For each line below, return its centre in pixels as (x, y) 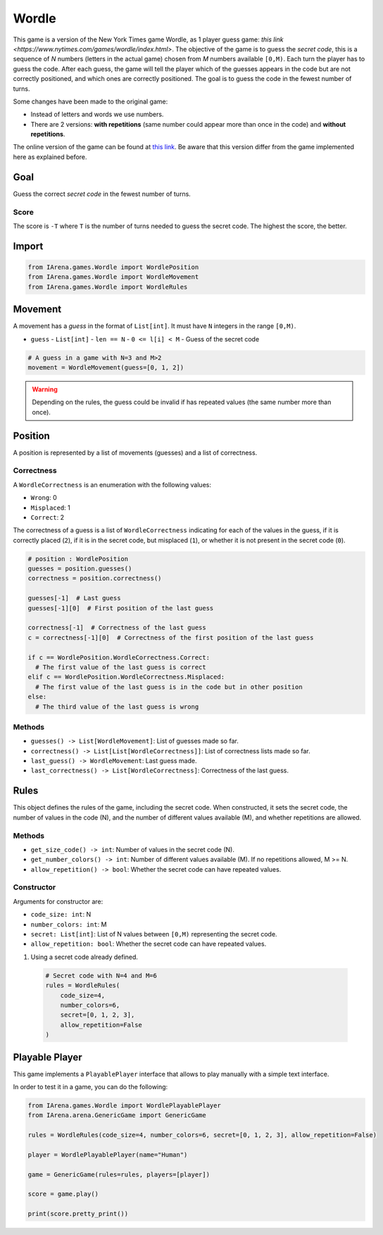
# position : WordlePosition (78, 559)
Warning (45, 389)
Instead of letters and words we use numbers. (97, 114)
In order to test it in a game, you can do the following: (90, 1086)
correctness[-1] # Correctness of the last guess (117, 628)
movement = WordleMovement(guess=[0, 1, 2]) (106, 367)
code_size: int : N (61, 915)
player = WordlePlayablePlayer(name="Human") (108, 1154)
